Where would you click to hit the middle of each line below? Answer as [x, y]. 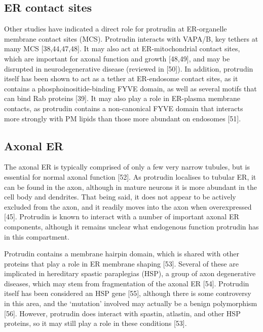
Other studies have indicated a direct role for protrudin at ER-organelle [116, 29]
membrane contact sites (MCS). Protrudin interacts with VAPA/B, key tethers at [131, 38]
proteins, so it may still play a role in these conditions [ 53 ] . [96, 323]
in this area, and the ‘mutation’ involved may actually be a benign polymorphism [131, 303]
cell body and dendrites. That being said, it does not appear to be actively [120, 197]
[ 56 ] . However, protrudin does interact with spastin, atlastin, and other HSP [122, 313]
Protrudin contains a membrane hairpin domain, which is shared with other [122, 254]
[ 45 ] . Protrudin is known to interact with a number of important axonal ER [122, 217]
